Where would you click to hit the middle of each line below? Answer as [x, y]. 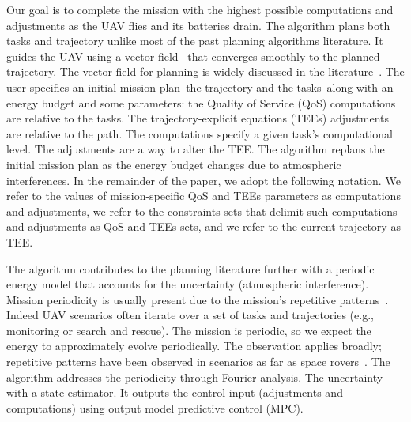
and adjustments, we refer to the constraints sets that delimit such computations [202, 211]
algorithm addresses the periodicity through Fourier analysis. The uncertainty [195, 377]
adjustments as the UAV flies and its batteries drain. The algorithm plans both [198, 25]
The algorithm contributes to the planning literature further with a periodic [190, 268]
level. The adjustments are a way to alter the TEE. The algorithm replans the [196, 149]
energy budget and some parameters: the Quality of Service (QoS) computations [201, 102]
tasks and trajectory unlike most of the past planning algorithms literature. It [195, 41]
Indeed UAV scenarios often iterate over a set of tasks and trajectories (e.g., [190, 315]
